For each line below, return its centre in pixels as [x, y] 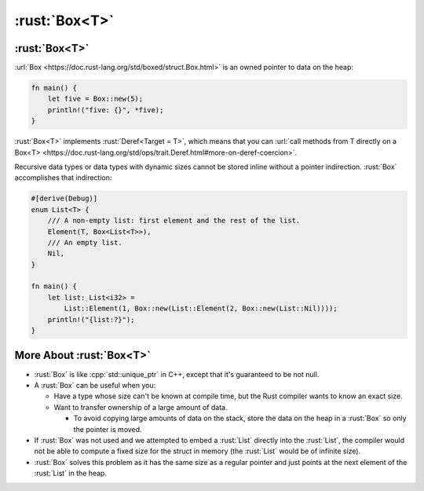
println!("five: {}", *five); [106, 110]
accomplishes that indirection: [63, 178]
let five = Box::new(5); [95, 99]
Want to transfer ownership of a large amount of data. [141, 407]
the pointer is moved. [108, 429]
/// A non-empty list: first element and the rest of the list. [174, 221]
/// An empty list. [85, 242]
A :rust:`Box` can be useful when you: [95, 385]
